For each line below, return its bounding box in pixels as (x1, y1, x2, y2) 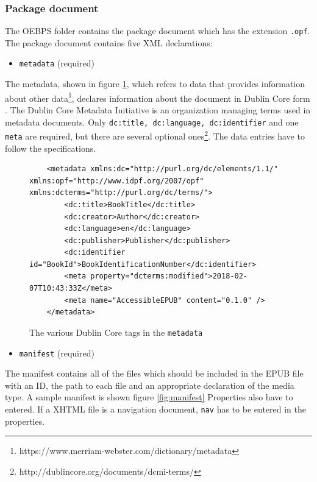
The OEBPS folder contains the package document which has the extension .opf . (5, 24, 310, 37)
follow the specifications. (5, 141, 96, 154)
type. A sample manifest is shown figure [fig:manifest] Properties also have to (5, 391, 293, 403)
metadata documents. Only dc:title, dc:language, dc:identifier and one (5, 115, 299, 128)
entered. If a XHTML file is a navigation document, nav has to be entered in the (5, 402, 307, 415)
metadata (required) (19, 57, 94, 69)
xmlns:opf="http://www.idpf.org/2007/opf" (29, 176, 204, 185)
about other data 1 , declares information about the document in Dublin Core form (5, 90, 310, 104)
